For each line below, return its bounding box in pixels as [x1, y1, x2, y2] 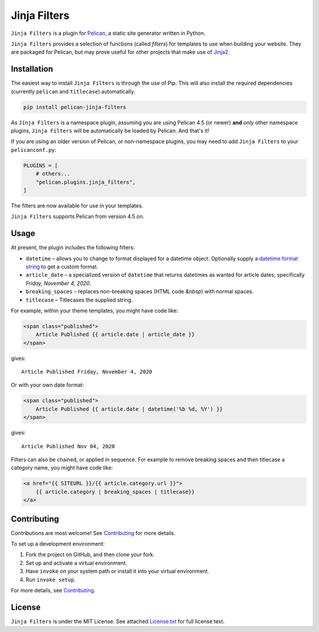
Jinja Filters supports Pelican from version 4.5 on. [11, 213, 145, 220]
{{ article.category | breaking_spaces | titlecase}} [35, 488, 195, 495]
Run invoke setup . [25, 576, 76, 583]
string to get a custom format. [25, 263, 99, 270]
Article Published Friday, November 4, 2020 [21, 368, 153, 375]
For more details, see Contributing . [11, 587, 96, 594]
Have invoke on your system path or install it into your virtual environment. [25, 568, 210, 575]
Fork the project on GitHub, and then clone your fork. [25, 551, 155, 558]
